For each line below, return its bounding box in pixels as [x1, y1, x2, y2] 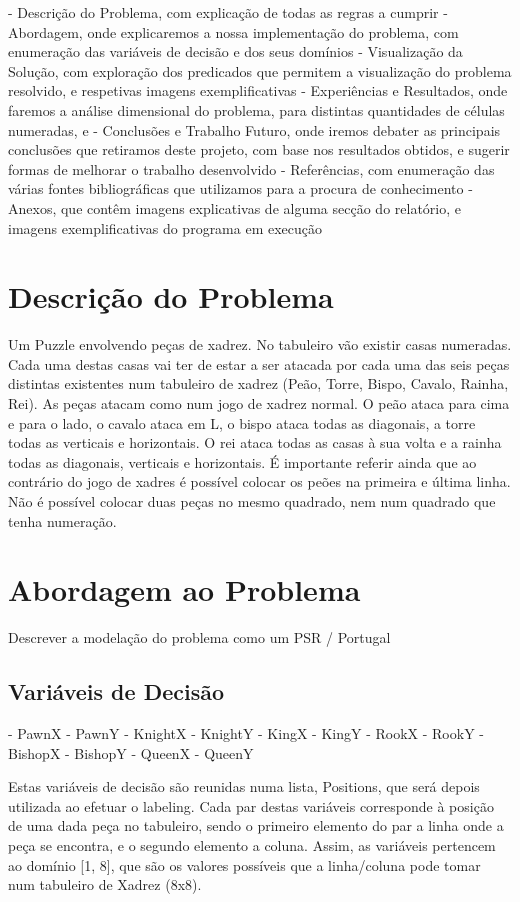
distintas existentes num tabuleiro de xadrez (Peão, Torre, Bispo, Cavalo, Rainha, [8, 373, 509, 394]
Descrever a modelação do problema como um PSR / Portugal [8, 627, 391, 648]
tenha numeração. [8, 510, 117, 531]
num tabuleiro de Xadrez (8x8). [8, 874, 202, 895]
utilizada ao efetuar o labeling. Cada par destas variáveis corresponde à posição [8, 795, 494, 816]
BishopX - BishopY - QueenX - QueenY [8, 742, 254, 763]
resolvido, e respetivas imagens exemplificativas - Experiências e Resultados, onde [8, 80, 508, 101]
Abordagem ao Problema [8, 569, 361, 610]
